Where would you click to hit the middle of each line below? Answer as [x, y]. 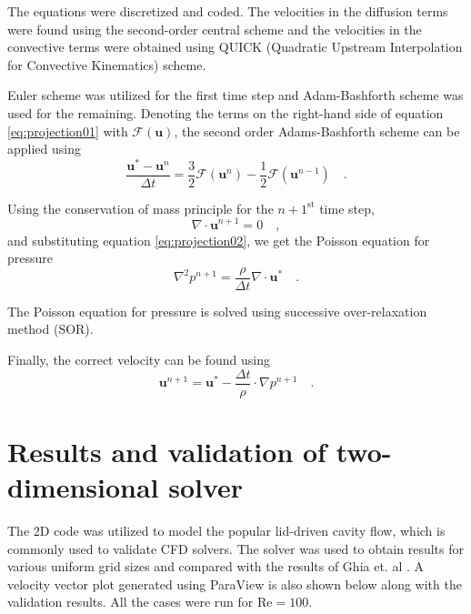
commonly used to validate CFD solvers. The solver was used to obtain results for [235, 548]
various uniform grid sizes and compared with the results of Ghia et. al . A [216, 566]
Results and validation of [167, 451]
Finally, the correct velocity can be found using [139, 359]
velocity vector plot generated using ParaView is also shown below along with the [235, 584]
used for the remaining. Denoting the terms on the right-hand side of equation [225, 112]
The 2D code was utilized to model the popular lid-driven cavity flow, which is [226, 530]
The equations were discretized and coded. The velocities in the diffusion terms [228, 11]
